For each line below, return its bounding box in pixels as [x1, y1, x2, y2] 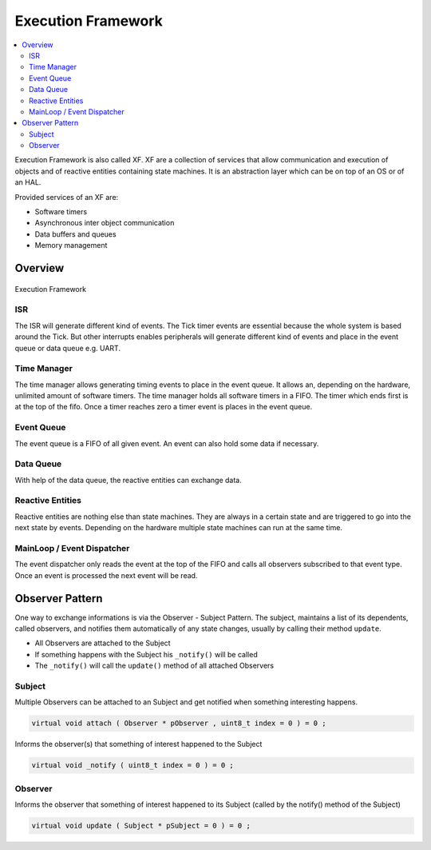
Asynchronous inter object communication [34, 218, 175, 228]
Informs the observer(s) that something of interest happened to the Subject [14, 740, 263, 749]
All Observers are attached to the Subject [34, 638, 171, 648]
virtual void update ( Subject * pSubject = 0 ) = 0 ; [31, 821, 251, 831]
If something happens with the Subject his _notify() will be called [34, 649, 259, 659]
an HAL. [14, 178, 42, 187]
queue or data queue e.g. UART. [14, 343, 121, 353]
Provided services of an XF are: [14, 192, 119, 202]
